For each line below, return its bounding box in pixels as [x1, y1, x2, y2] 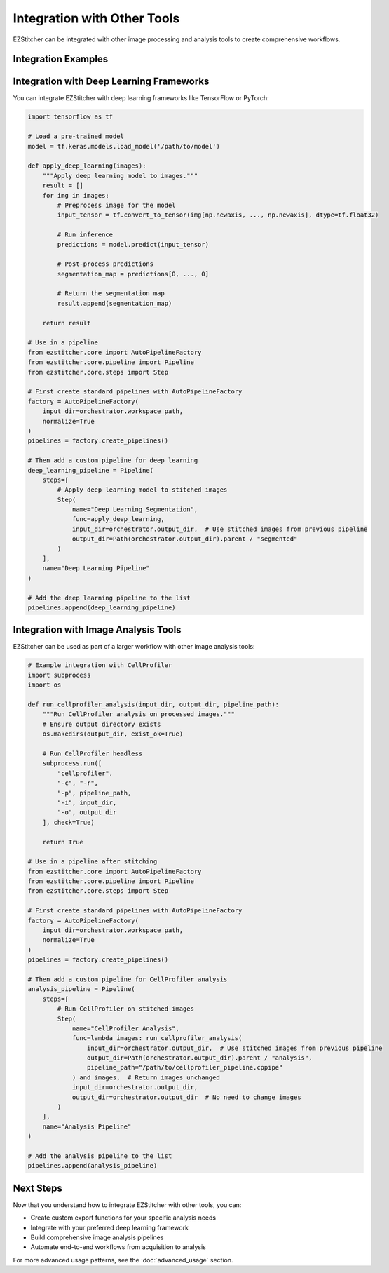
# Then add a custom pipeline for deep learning [27, 457, 198, 464]
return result [42, 319, 91, 327]
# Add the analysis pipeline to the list [27, 1152, 172, 1160]
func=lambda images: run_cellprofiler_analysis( [71, 1035, 243, 1042]
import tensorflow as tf [27, 113, 114, 121]
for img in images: [42, 191, 110, 199]
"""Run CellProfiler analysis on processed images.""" [42, 710, 235, 718]
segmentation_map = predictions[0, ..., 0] [57, 270, 210, 278]
